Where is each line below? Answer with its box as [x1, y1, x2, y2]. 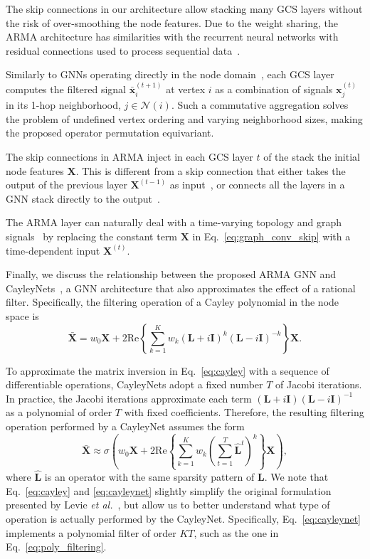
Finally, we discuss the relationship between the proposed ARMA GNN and [6, 267, 337, 282]
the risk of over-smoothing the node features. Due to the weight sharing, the [6, 15, 338, 30]
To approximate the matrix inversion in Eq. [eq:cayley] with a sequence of [6, 363, 329, 378]
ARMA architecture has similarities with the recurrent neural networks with [6, 29, 339, 44]
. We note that [264, 469, 329, 484]
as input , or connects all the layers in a [169, 177, 345, 192]
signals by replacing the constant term [6, 228, 178, 243]
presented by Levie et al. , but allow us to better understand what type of [6, 497, 330, 512]
